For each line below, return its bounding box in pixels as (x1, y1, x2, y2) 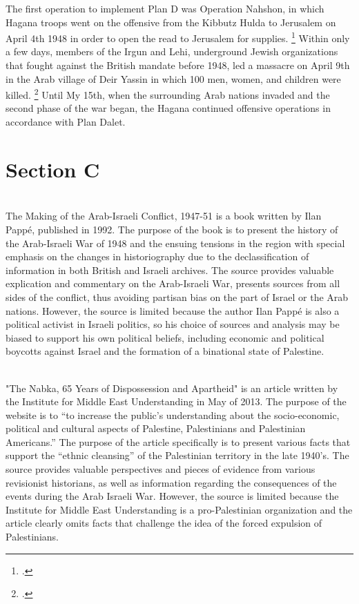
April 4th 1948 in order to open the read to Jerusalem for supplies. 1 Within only (6, 29, 350, 45)
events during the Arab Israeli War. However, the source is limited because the (6, 489, 339, 503)
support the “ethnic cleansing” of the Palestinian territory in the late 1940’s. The (6, 448, 349, 462)
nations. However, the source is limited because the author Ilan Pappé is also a (6, 303, 340, 318)
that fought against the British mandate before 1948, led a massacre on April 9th (6, 58, 350, 72)
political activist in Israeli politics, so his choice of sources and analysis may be (6, 317, 340, 331)
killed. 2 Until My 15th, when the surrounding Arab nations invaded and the (6, 86, 330, 101)
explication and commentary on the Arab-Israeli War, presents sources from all (6, 276, 340, 291)
